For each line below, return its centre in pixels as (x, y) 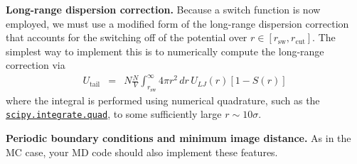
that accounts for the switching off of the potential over (127, 37)
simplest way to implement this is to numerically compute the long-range (165, 51)
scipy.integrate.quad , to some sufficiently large (114, 114)
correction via (36, 65)
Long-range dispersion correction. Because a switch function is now (163, 9)
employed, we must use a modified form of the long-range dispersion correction (177, 23)
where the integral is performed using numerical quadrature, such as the (163, 100)
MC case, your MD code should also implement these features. (142, 152)
